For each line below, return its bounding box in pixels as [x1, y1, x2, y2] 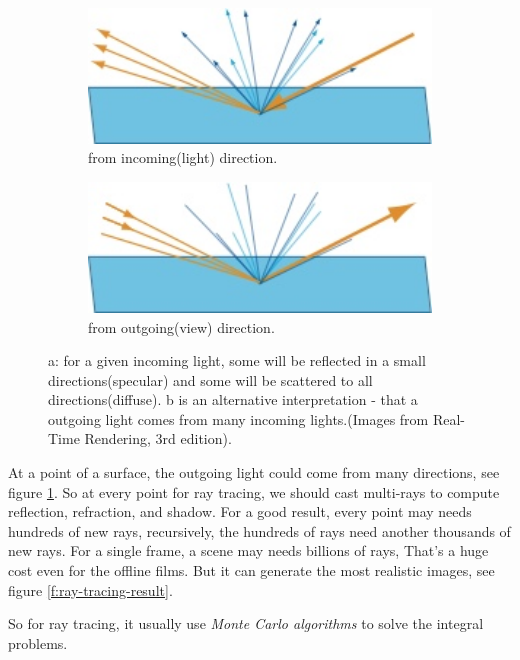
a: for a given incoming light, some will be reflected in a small [48, 350, 426, 371]
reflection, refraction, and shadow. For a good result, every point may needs [8, 501, 472, 522]
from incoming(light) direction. [88, 147, 278, 168]
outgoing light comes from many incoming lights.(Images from [48, 408, 429, 429]
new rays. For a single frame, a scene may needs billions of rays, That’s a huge [8, 540, 489, 561]
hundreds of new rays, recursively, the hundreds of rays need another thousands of [8, 520, 511, 541]
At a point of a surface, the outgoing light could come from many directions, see [8, 462, 500, 483]
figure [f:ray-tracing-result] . [8, 579, 173, 600]
